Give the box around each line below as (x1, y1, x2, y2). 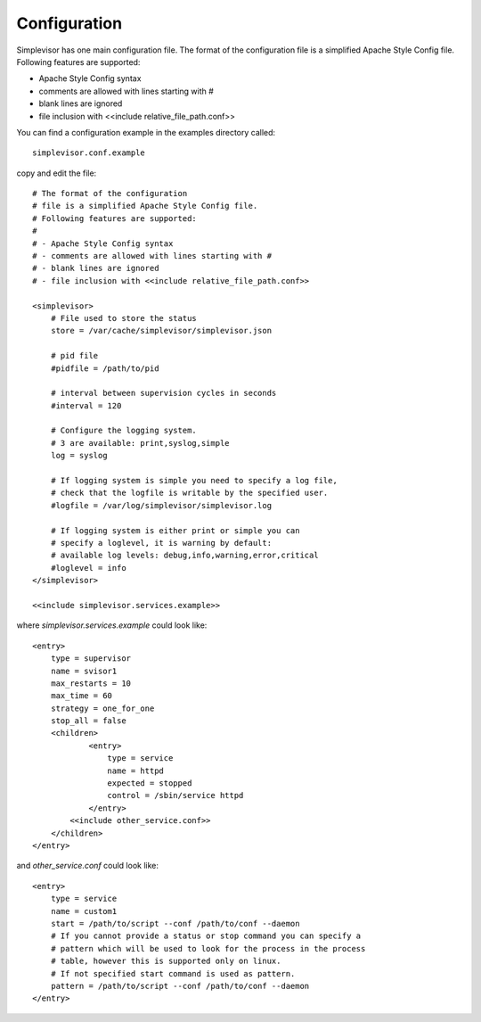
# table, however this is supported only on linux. (50, 956, 281, 967)
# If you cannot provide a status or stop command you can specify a (50, 931, 362, 941)
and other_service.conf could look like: (16, 861, 159, 871)
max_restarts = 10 (50, 678, 132, 688)
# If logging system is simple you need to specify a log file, (50, 475, 338, 486)
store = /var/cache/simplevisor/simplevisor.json (50, 326, 272, 336)
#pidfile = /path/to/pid (50, 363, 159, 374)
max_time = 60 (50, 691, 113, 701)
